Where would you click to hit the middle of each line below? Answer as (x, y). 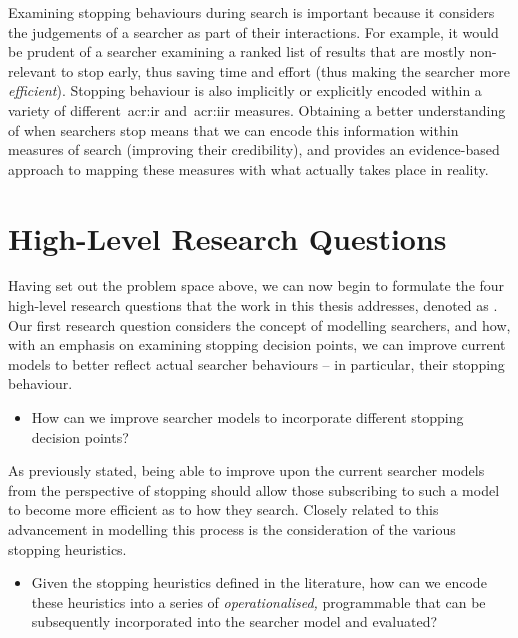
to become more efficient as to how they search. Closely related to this (223, 509)
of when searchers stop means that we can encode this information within (233, 129)
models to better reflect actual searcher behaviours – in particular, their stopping (256, 363)
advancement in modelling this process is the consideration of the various (232, 529)
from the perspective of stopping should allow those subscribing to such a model (254, 489)
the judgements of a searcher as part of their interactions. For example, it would (253, 31)
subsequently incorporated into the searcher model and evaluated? (234, 621)
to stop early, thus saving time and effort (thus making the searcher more (285, 70)
